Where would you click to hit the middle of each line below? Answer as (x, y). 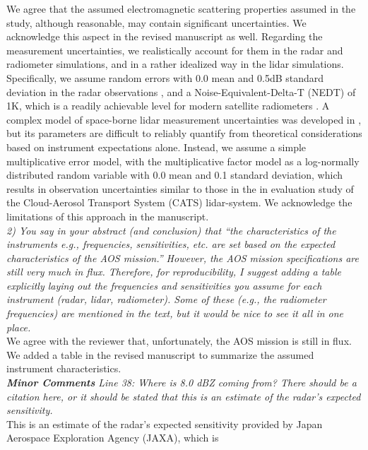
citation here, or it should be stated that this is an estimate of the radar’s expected (184, 396)
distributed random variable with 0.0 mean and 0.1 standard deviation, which (174, 175)
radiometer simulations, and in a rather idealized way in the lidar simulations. (175, 64)
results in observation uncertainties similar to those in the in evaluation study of (180, 188)
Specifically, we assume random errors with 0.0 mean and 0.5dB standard (165, 77)
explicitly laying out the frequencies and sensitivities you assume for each (164, 285)
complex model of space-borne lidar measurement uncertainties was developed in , (184, 119)
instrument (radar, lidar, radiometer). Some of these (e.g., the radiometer (166, 299)
